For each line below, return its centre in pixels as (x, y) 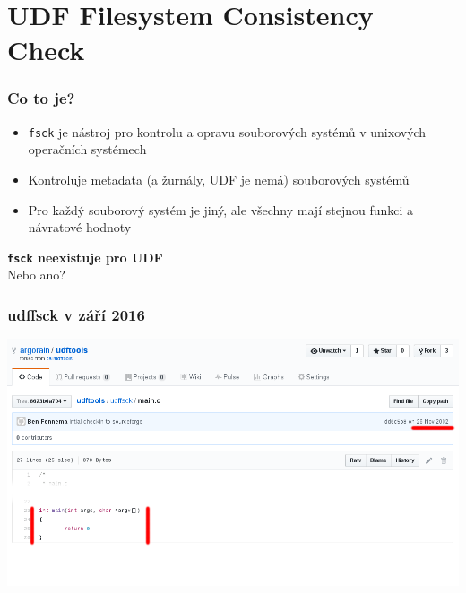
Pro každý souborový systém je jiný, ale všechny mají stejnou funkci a (221, 209)
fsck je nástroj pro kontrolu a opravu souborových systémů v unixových (227, 131)
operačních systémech (87, 149)
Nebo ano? (36, 275)
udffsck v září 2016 (76, 314)
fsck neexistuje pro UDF (85, 257)
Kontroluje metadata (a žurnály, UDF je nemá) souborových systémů (219, 180)
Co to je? (41, 98)
